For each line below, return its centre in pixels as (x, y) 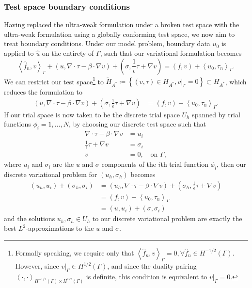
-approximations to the (60, 228)
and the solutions (30, 218)
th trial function (184, 164)
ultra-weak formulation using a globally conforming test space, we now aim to (119, 34)
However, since (37, 266)
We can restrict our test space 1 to (54, 80)
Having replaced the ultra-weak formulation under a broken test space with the (122, 24)
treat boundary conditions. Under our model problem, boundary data (107, 43)
